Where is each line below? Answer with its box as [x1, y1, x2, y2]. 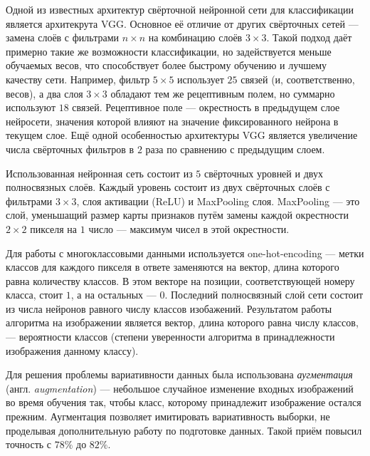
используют [6, 100, 56, 115]
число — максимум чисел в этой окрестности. [88, 221, 290, 236]
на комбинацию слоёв [148, 30, 243, 45]
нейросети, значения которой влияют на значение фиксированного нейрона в [6, 113, 339, 128]
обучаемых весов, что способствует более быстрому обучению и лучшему [6, 58, 327, 73]
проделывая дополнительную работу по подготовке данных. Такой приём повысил [6, 423, 362, 437]
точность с [6, 437, 52, 452]
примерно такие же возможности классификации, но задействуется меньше [6, 43, 332, 58]
